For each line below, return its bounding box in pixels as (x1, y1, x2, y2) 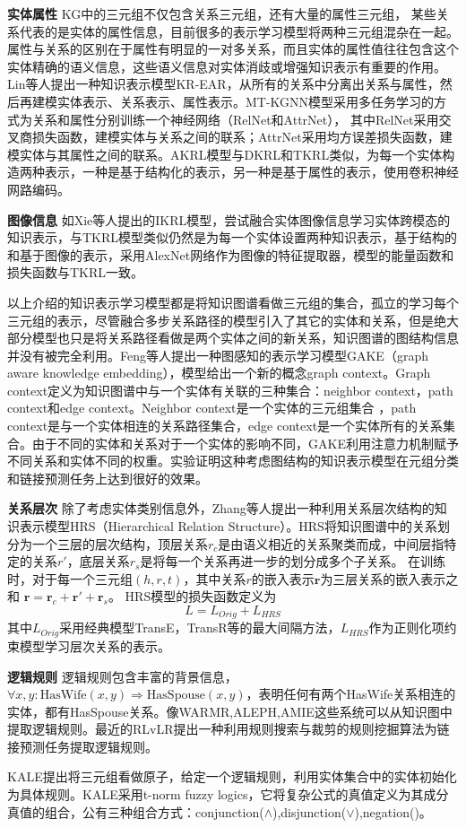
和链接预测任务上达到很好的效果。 (7, 468, 208, 487)
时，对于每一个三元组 (7, 569, 133, 588)
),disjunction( (272, 802, 347, 821)
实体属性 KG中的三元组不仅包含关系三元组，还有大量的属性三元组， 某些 (7, 4, 436, 22)
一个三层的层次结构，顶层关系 (31, 534, 208, 553)
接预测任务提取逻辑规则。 (7, 736, 158, 755)
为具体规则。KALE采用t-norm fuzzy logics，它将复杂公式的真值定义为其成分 (7, 785, 449, 804)
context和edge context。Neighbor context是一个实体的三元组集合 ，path (7, 398, 417, 417)
